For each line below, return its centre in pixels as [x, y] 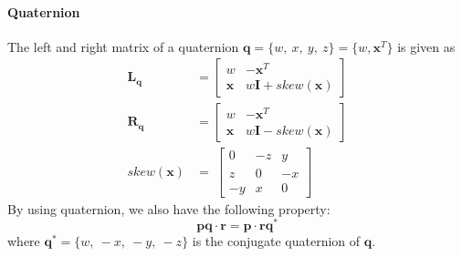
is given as [426, 46]
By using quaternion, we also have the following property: [169, 208]
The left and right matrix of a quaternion [123, 46]
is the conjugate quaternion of [276, 241]
